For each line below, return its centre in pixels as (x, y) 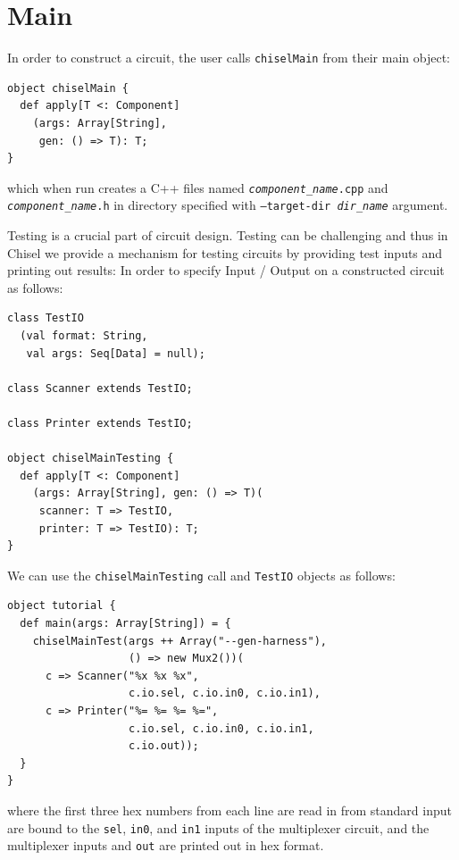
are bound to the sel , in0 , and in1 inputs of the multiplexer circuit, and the (218, 827)
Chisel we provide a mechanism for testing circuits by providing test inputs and (225, 252)
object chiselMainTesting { (91, 459)
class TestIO (46, 318)
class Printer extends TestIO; (100, 423)
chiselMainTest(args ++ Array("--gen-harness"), (179, 641)
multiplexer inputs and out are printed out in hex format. (166, 845)
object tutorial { (62, 606)
